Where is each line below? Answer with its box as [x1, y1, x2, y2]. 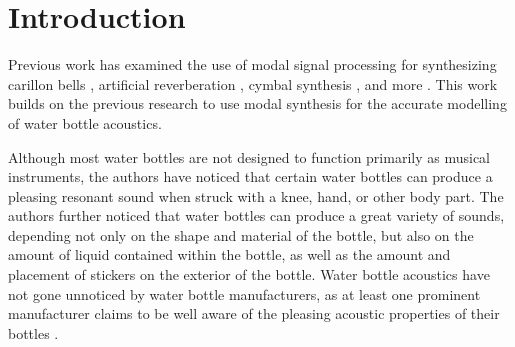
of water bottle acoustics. [8, 112, 162, 133]
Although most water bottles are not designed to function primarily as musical [8, 146, 490, 167]
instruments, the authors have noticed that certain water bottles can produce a [8, 166, 493, 187]
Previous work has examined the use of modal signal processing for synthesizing [8, 54, 497, 75]
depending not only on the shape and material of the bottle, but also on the [8, 224, 474, 245]
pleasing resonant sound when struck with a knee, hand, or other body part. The [8, 185, 504, 206]
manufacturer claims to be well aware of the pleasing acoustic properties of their [8, 303, 500, 324]
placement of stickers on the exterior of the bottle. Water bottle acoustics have [8, 264, 490, 285]
